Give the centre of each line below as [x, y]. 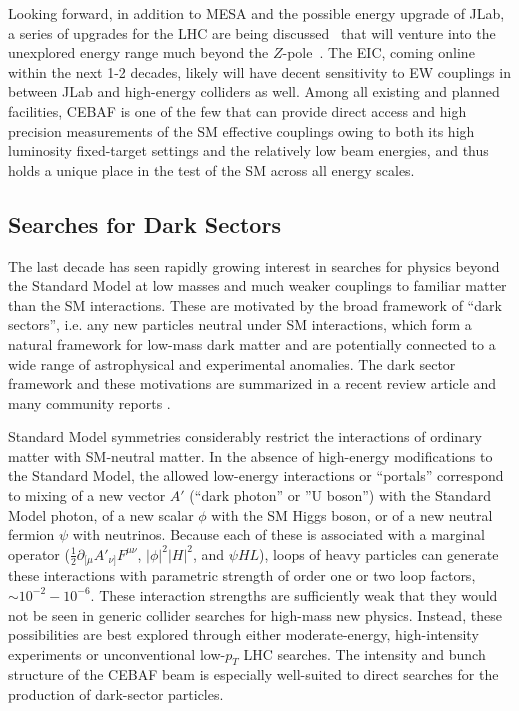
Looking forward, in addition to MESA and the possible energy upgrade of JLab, [256, 13]
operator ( [39, 553]
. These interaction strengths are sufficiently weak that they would [294, 594]
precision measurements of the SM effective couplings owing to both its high [241, 130]
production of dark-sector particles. [116, 694]
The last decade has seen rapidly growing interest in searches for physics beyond [254, 265]
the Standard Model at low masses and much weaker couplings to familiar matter [257, 285]
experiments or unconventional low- [117, 653]
